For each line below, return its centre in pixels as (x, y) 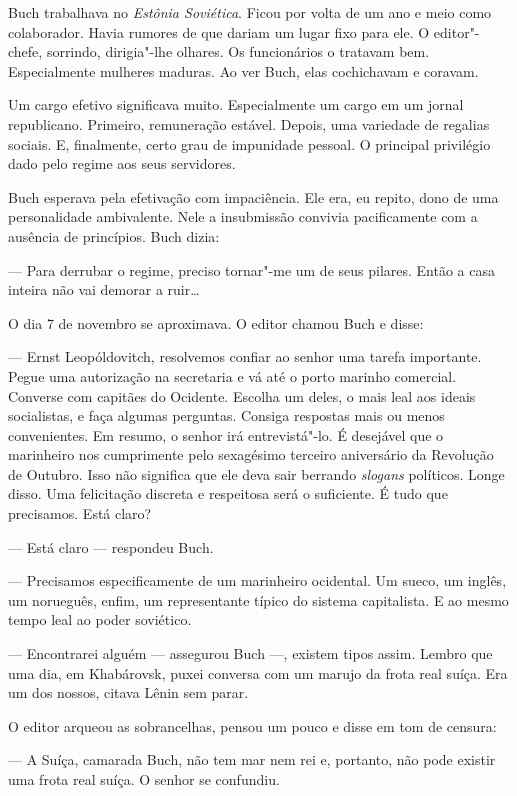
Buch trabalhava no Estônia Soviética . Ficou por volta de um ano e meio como (250, 12)
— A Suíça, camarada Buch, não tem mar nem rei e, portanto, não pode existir (252, 759)
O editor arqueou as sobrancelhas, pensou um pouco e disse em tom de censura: (252, 725)
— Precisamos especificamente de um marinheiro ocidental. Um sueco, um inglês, (257, 580)
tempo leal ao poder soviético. (100, 619)
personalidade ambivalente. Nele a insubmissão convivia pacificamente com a (243, 216)
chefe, (25, 51)
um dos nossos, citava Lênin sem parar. (128, 692)
